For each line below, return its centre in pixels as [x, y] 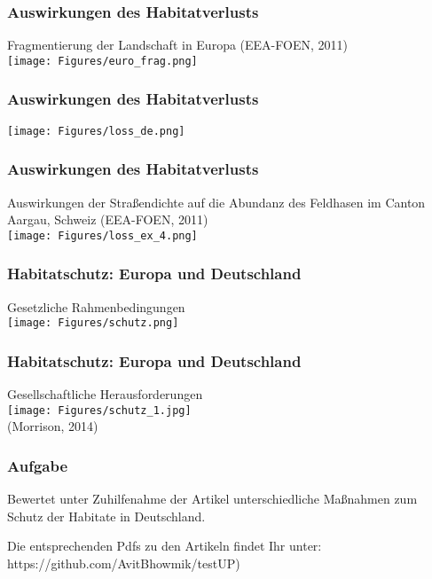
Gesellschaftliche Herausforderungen [105, 394]
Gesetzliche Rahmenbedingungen [96, 306]
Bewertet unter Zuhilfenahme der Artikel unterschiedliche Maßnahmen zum [212, 499]
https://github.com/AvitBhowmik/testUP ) [124, 563]
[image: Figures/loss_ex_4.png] [102, 235]
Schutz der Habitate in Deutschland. [106, 516]
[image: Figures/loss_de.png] [96, 131]
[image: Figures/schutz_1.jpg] [99, 410]
